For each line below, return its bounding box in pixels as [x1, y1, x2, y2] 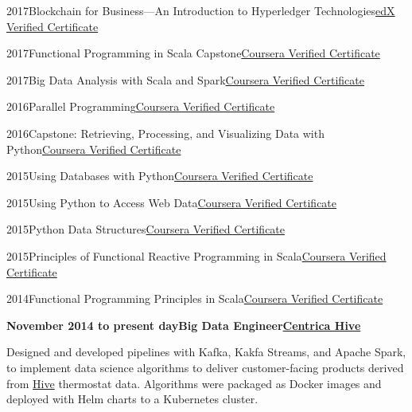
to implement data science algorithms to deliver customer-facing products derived [6, 359, 404, 375]
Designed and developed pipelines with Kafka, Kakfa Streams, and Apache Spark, [6, 343, 406, 360]
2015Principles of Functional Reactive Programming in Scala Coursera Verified [6, 247, 387, 264]
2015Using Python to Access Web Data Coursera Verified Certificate [6, 194, 337, 210]
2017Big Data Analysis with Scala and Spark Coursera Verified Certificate [6, 71, 365, 88]
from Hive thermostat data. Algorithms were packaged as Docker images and [6, 375, 382, 391]
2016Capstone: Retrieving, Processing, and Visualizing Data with [6, 124, 325, 141]
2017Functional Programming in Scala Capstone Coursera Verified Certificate [6, 45, 380, 61]
